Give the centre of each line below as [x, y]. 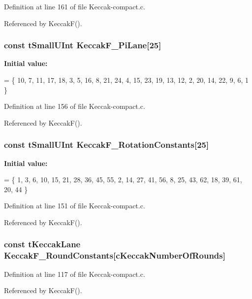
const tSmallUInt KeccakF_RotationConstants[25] [107, 145]
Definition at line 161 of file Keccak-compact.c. [75, 6]
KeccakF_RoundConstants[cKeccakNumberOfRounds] [115, 255]
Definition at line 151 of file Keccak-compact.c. [75, 206]
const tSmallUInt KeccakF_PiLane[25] [83, 45]
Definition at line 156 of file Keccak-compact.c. [75, 106]
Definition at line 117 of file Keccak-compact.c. [75, 274]
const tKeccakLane [42, 244]
